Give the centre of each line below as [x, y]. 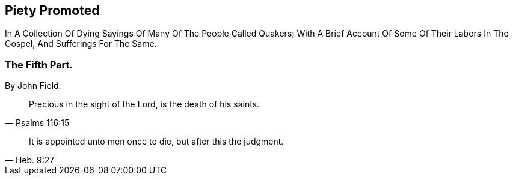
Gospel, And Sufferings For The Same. [81, 44]
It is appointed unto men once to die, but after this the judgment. [156, 142]
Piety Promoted [52, 10]
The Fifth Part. [39, 64]
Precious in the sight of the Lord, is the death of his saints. [144, 104]
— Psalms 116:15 [37, 123]
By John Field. [33, 86]
